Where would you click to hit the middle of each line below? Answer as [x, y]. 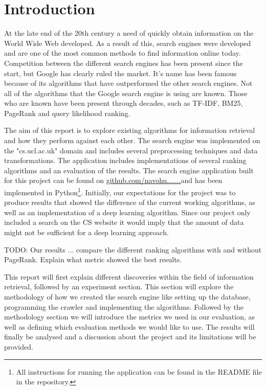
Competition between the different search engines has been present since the [124, 63]
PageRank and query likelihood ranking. [67, 113]
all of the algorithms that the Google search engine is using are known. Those [126, 93]
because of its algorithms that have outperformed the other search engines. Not [128, 83]
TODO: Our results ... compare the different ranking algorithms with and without [133, 249]
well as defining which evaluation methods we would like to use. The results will [129, 326]
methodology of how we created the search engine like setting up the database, [127, 297]
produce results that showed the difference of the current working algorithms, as [130, 202]
